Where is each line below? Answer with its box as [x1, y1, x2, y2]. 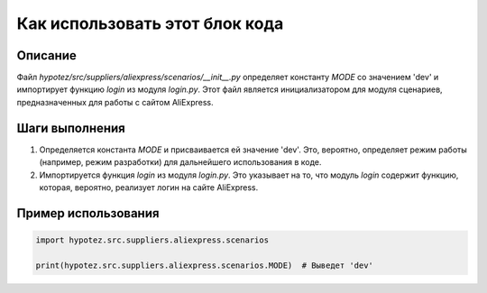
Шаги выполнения [16, 120, 125, 135]
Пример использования [16, 206, 160, 221]
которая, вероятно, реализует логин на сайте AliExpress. [39, 181, 259, 193]
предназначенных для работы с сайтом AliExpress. [16, 96, 214, 107]
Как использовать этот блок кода [16, 14, 284, 33]
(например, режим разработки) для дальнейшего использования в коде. [39, 157, 322, 168]
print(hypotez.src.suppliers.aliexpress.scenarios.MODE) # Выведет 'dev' [35, 260, 374, 270]
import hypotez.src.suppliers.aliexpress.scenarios [35, 234, 270, 245]
